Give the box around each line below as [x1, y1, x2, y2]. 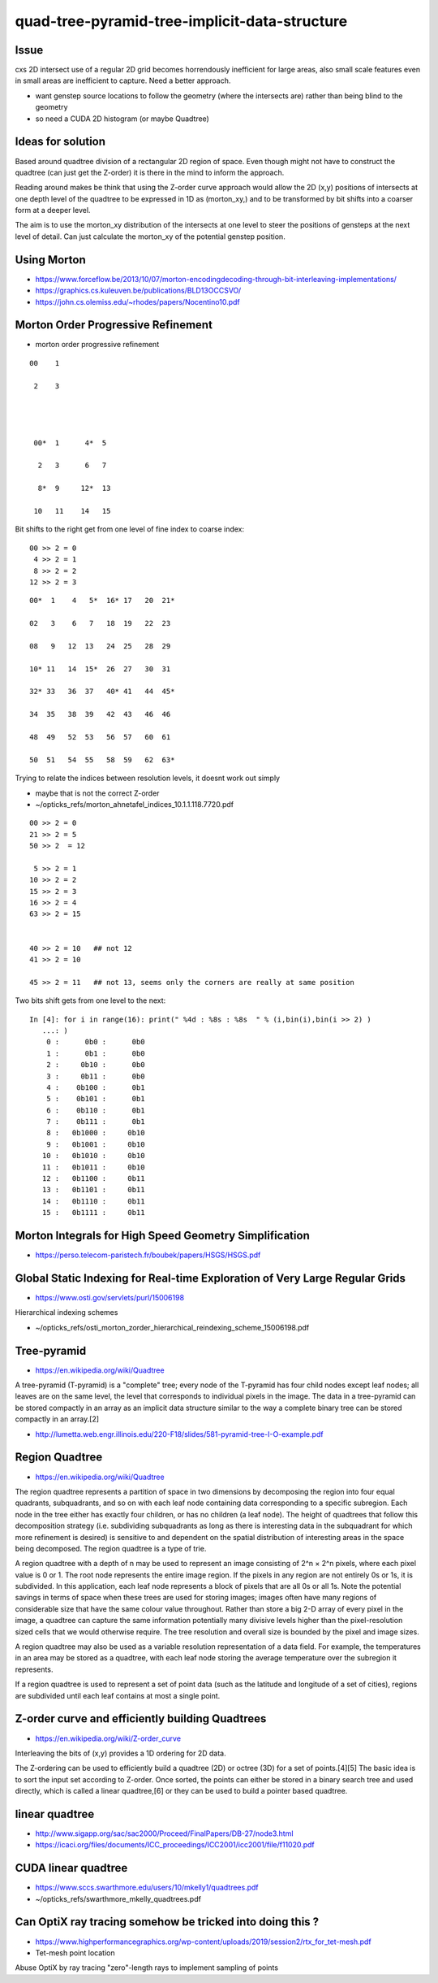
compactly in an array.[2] [15, 1414, 100, 1424]
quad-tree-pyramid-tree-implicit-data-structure [15, 12, 348, 30]
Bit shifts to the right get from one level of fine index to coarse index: [15, 524, 245, 534]
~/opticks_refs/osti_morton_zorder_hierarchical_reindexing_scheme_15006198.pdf [35, 1322, 310, 1332]
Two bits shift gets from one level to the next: [15, 996, 166, 1005]
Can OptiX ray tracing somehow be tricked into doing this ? [15, 1915, 320, 1929]
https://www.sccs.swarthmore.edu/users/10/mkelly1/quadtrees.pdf [35, 1882, 259, 1893]
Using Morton [15, 253, 86, 267]
